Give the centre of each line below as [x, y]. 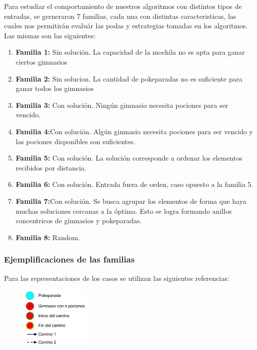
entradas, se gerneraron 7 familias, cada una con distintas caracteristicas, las [120, 16]
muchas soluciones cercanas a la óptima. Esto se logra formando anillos [124, 211]
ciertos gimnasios [41, 61]
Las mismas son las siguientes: [50, 35]
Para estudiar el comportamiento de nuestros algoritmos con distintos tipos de [123, 6]
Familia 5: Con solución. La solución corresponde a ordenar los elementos [129, 158]
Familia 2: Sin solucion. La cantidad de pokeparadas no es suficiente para [129, 78]
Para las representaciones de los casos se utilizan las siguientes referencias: [117, 278]
